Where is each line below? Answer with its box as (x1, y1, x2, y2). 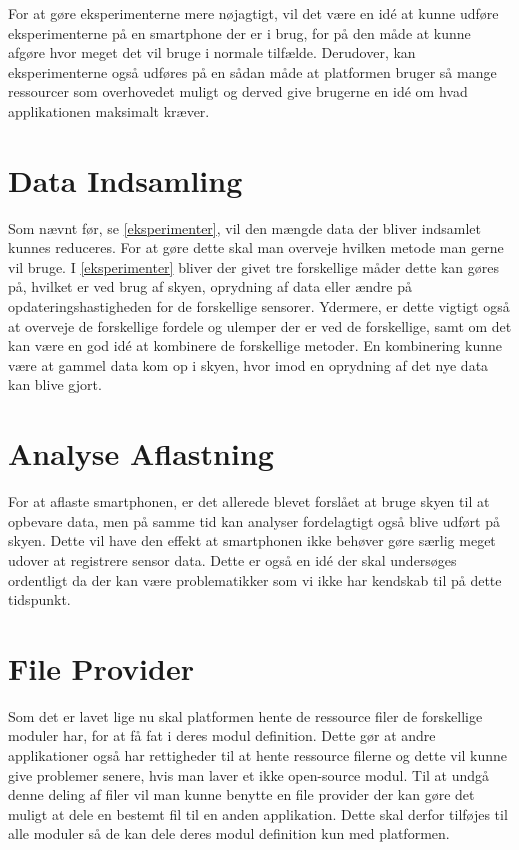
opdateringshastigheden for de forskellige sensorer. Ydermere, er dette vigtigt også (8, 296, 510, 317)
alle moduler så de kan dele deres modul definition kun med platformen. (8, 823, 450, 844)
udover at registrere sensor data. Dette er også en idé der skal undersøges (8, 549, 457, 570)
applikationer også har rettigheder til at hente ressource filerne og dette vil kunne (8, 745, 508, 766)
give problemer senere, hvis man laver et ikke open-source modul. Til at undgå (8, 764, 490, 785)
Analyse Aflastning (8, 433, 274, 474)
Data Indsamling (8, 159, 243, 200)
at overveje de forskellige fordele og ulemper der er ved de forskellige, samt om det (8, 315, 512, 336)
